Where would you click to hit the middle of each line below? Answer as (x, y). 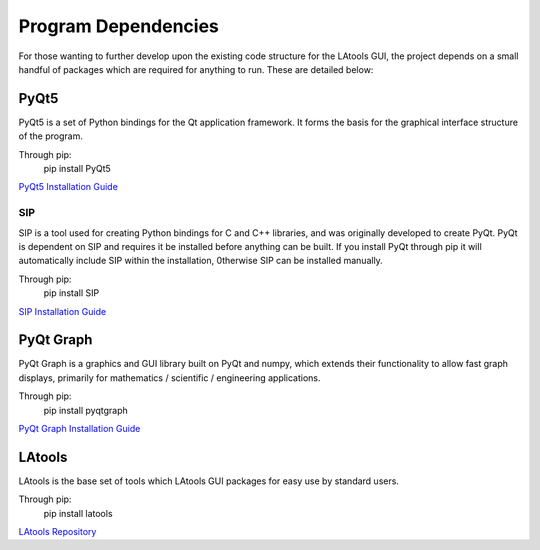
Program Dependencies (119, 26)
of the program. (51, 136)
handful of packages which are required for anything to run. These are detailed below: (196, 69)
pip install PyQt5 (77, 169)
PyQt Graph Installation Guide (79, 428)
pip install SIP (71, 293)
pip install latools (78, 513)
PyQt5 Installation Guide (68, 187)
